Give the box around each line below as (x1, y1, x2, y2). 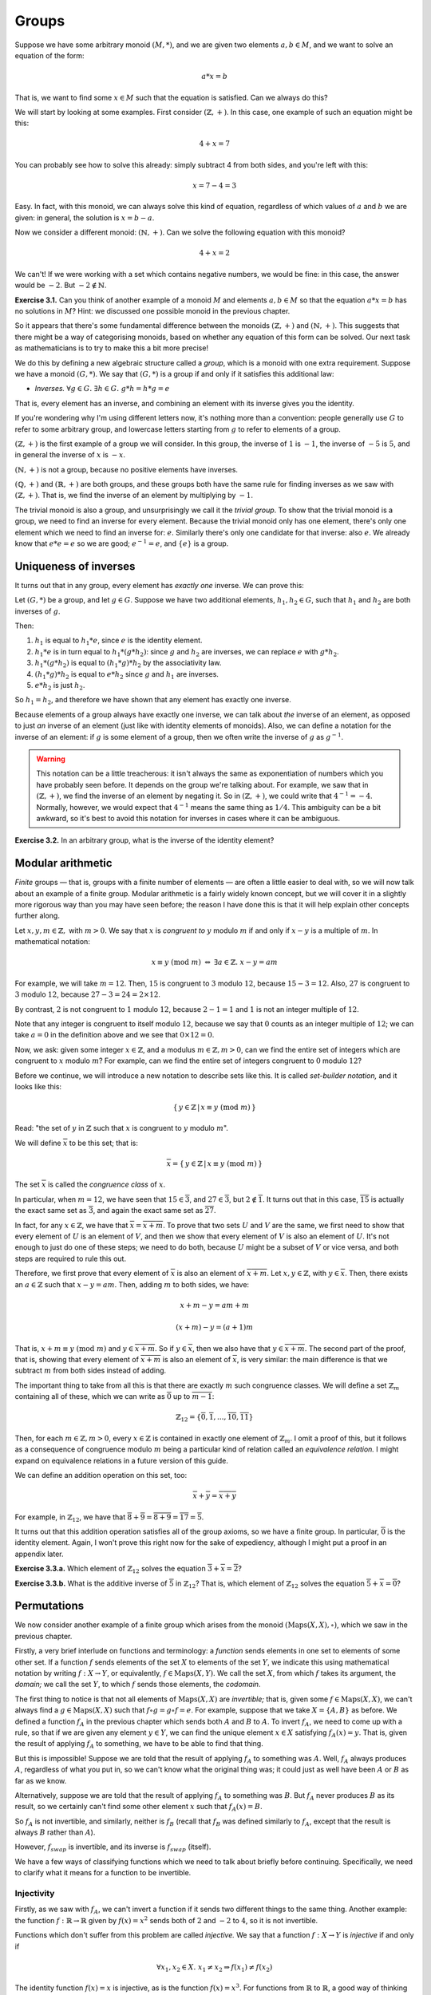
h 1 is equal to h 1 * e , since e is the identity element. (34, 635, 203, 647)
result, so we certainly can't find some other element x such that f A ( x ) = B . (14, 1802, 263, 1813)
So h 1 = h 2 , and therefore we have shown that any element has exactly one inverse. (14, 695, 291, 706)
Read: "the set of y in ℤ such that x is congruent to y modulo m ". (14, 1124, 229, 1133)
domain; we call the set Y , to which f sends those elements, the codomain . (14, 1680, 261, 1689)
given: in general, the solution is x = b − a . (14, 212, 155, 223)
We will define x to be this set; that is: (14, 1138, 139, 1148)
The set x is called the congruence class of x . (14, 1179, 166, 1189)
